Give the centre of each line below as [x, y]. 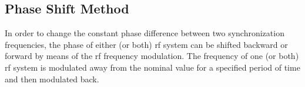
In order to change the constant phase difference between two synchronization [145, 33]
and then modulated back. [52, 79]
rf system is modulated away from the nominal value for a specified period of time [152, 67]
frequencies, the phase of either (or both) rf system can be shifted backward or [146, 44]
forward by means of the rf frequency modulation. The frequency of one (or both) [152, 56]
